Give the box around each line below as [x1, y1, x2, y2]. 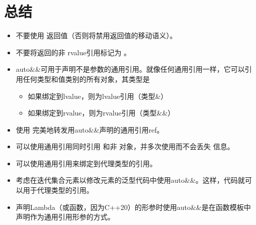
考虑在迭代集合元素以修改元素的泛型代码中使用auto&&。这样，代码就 [16, 175, 245, 185]
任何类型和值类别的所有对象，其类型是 [23, 73, 150, 84]
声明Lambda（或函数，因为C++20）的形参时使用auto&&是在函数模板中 [16, 201, 251, 212]
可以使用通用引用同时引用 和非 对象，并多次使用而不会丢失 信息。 [16, 141, 234, 152]
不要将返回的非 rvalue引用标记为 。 [16, 47, 131, 57]
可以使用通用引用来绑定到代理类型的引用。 [16, 158, 157, 168]
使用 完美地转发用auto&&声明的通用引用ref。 [16, 124, 164, 135]
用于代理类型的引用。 [23, 185, 94, 195]
